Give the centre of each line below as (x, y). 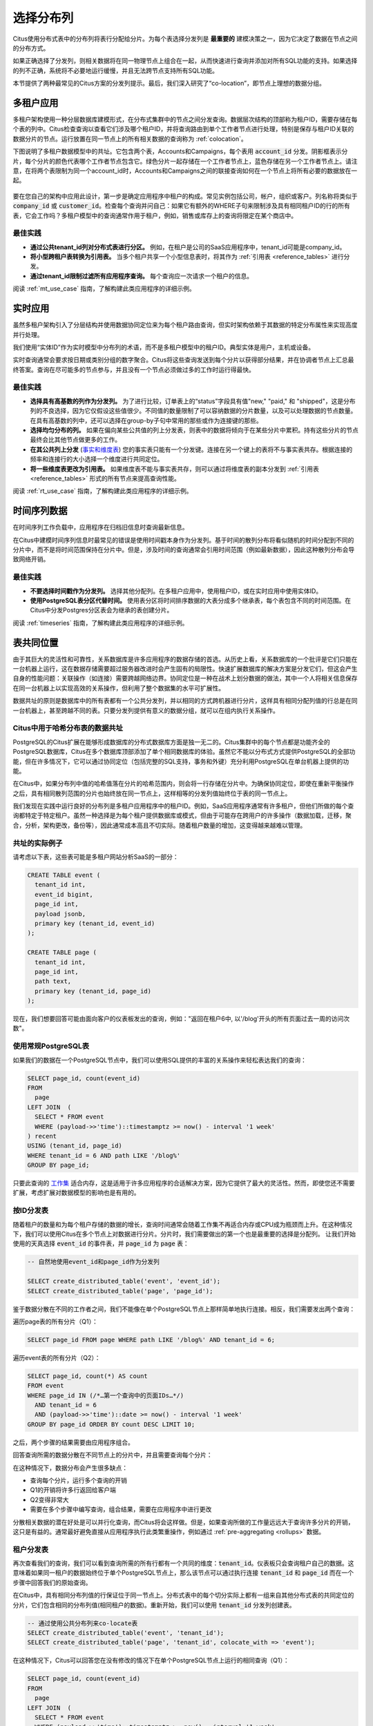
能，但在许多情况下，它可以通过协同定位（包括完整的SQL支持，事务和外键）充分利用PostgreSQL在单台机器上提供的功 (181, 761)
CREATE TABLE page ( (62, 952)
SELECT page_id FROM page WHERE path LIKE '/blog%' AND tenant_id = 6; (151, 1340)
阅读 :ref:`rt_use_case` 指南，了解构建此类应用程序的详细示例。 (103, 491)
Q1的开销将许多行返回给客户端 (73, 1490)
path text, (53, 981)
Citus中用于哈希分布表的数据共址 (68, 728)
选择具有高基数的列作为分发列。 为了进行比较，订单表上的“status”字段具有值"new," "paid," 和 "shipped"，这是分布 (193, 401)
